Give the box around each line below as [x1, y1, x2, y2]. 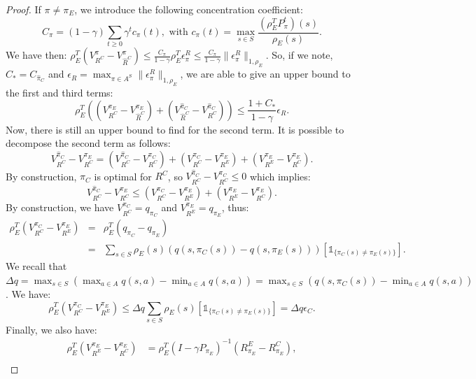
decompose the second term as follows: [6, 136, 171, 150]
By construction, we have [6, 200, 114, 215]
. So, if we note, [265, 48, 333, 62]
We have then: [6, 48, 67, 62]
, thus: [221, 200, 249, 215]
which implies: [249, 169, 311, 183]
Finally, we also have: [6, 322, 97, 336]
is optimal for [94, 169, 152, 183]
